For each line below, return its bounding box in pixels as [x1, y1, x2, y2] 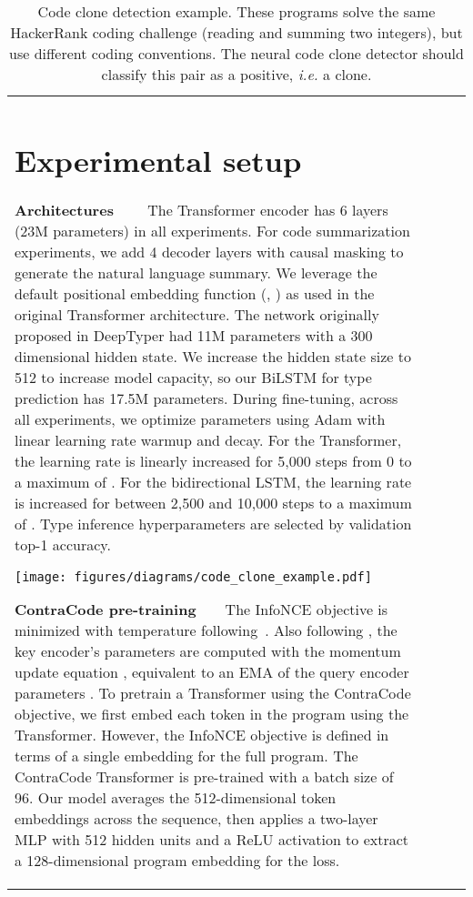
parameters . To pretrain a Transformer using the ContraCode [15, 682, 411, 704]
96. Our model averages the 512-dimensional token [15, 787, 337, 809]
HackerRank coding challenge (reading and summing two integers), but [10, 22, 463, 43]
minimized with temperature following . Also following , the [15, 620, 398, 641]
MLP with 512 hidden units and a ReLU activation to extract [15, 829, 409, 851]
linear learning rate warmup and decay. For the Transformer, [15, 429, 402, 451]
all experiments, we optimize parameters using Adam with [15, 408, 386, 430]
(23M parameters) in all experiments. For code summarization [15, 220, 410, 242]
